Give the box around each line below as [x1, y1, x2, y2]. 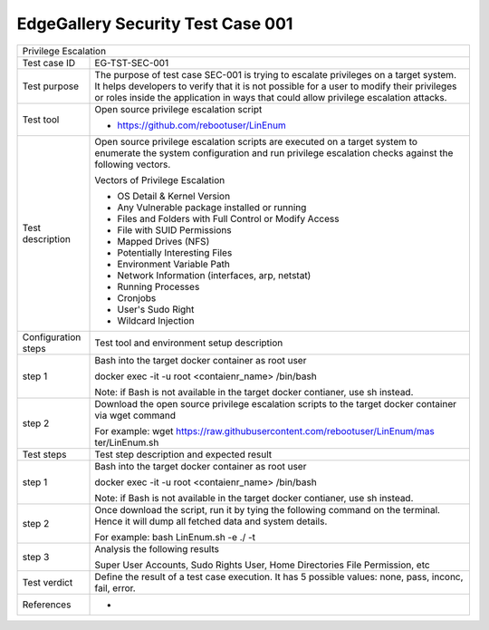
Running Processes [117, 280, 200, 293]
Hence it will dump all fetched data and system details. [94, 515, 328, 528]
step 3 [22, 550, 50, 563]
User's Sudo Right [117, 303, 195, 315]
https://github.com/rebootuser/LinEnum [117, 119, 287, 131]
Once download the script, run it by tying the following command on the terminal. [94, 503, 441, 516]
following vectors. [94, 158, 171, 170]
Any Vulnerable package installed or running [117, 200, 307, 213]
